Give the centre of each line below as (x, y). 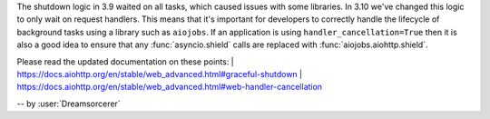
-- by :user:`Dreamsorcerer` (69, 104)
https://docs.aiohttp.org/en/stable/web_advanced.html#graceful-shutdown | (160, 74)
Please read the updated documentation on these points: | (126, 61)
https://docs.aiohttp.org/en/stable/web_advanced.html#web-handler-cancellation (169, 87)
